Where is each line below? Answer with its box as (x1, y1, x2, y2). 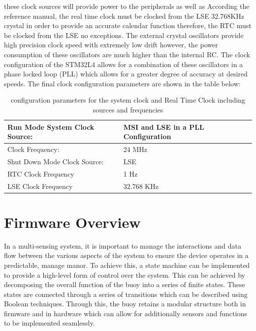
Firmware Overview (4, 212, 141, 232)
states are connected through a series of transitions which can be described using (4, 289, 248, 299)
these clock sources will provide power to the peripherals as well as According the (4, 1, 250, 11)
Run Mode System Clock (7, 121, 95, 132)
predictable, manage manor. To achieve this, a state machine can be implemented (4, 259, 250, 270)
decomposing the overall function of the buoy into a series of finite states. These (4, 279, 245, 290)
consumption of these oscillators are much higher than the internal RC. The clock (4, 49, 250, 59)
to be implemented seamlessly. (4, 318, 95, 328)
